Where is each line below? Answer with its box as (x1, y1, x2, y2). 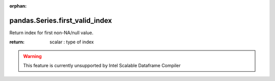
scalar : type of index (49, 39, 94, 45)
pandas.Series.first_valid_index (9, 16, 112, 25)
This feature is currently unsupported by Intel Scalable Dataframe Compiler (23, 63, 181, 69)
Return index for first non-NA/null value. (9, 30, 94, 36)
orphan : (9, 3, 27, 9)
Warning (23, 53, 42, 59)
